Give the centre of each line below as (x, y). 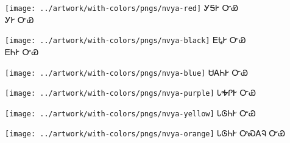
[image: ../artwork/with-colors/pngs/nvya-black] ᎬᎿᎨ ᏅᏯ (126, 40)
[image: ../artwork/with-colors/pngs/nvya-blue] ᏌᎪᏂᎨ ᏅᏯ (127, 72)
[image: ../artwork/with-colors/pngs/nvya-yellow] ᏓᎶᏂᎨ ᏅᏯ (130, 112)
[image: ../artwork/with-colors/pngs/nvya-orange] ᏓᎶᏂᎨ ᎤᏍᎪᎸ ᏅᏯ (145, 133)
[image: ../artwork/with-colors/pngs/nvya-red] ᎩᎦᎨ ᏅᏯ (122, 7)
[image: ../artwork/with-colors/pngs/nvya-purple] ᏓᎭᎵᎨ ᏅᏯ (131, 92)
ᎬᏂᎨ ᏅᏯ (22, 51)
